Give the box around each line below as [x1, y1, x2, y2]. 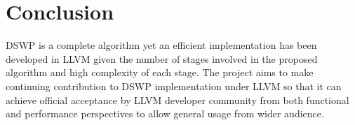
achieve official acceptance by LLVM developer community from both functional [6, 92, 349, 107]
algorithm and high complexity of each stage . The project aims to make [6, 65, 314, 80]
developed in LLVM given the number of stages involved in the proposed [6, 51, 318, 66]
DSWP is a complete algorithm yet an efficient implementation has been [6, 38, 317, 52]
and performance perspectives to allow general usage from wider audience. [6, 106, 324, 121]
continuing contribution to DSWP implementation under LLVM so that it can [6, 78, 342, 93]
